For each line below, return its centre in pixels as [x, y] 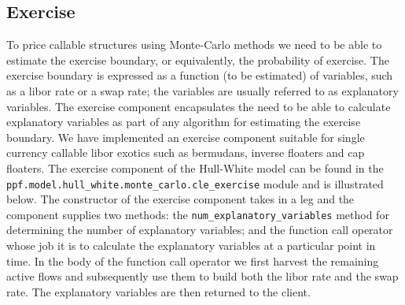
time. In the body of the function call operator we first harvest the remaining [193, 260]
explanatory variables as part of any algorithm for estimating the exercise [184, 122]
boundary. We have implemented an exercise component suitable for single [186, 137]
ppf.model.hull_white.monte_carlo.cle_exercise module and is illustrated [195, 183]
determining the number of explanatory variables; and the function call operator [200, 230]
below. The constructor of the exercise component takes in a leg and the [180, 199]
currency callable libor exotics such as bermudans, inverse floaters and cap [186, 152]
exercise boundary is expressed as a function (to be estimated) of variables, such [200, 75]
